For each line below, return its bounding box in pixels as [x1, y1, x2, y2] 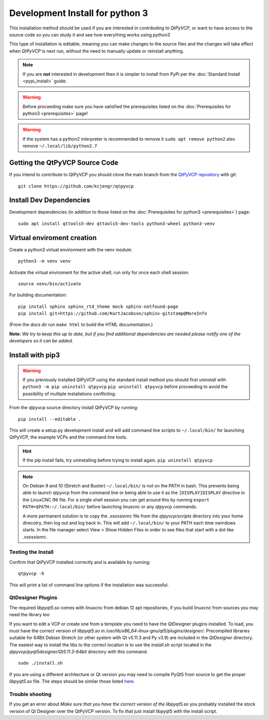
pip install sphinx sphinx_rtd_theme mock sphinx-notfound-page [18, 303, 179, 309]
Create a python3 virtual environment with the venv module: [9, 246, 133, 252]
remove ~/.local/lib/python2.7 [22, 143, 97, 149]
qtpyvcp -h [18, 571, 45, 576]
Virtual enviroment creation [9, 234, 97, 242]
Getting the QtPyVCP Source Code [9, 159, 119, 167]
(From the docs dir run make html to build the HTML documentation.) [9, 322, 153, 328]
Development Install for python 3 [9, 7, 148, 18]
